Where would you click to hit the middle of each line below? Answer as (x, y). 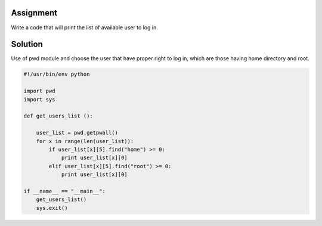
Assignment (34, 13)
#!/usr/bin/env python (57, 74)
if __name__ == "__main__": (64, 191)
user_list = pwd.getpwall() (77, 133)
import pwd (39, 91)
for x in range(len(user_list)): (85, 141)
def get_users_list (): (58, 116)
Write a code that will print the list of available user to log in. (84, 27)
